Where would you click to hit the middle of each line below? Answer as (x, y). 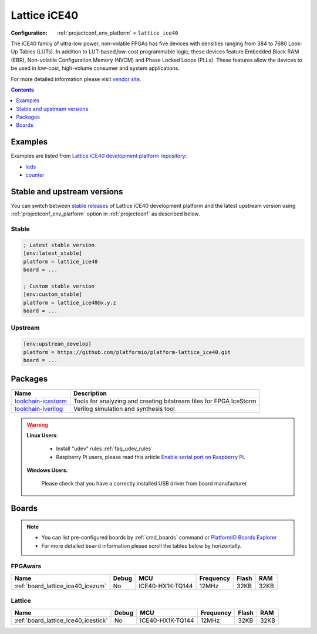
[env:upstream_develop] (58, 344)
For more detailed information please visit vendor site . (76, 79)
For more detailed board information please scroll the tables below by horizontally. (141, 545)
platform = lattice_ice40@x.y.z (70, 303)
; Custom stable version (59, 286)
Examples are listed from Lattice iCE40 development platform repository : (99, 156)
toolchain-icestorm (41, 401)
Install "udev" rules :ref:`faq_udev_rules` (104, 448)
